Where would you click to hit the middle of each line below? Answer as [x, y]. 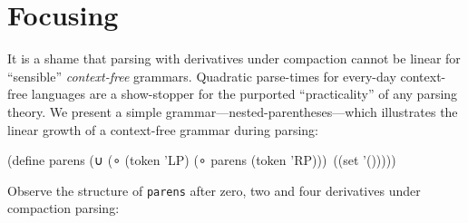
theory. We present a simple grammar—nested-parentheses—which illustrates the [233, 111]
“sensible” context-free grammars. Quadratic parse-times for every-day [202, 76]
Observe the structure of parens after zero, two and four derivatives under [214, 190]
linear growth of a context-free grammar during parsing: [163, 129]
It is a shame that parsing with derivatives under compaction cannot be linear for [234, 58]
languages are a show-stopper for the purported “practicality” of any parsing [244, 94]
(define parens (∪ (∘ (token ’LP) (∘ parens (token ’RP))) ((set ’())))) [202, 160]
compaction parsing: [63, 208]
